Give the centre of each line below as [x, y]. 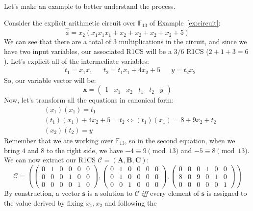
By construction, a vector [42, 193]
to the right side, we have [85, 150]
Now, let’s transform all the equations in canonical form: [89, 100]
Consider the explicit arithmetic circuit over [70, 22]
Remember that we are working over [59, 140]
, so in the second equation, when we [180, 140]
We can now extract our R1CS [50, 160]
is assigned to [227, 193]
